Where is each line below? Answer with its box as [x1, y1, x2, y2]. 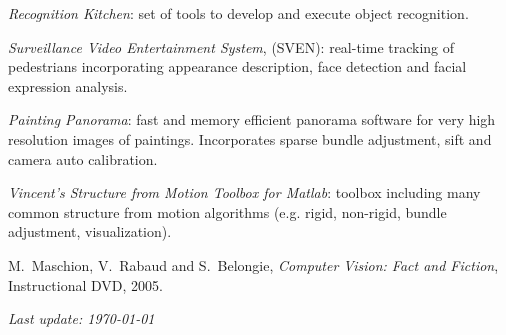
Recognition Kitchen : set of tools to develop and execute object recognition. [8, 3, 469, 23]
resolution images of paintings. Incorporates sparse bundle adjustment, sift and [8, 128, 492, 149]
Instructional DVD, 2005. [8, 274, 163, 295]
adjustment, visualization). [8, 221, 172, 242]
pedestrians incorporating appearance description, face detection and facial [8, 56, 467, 77]
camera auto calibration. [8, 148, 158, 169]
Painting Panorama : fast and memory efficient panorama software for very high [8, 109, 496, 130]
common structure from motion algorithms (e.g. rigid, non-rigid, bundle [8, 201, 447, 222]
